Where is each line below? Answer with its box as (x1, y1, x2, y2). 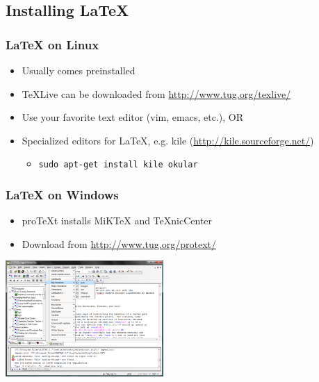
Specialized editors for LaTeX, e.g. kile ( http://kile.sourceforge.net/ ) (22, 133, 314, 147)
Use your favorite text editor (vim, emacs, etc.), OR (22, 110, 243, 124)
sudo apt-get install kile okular (38, 160, 198, 170)
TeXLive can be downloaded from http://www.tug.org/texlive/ (22, 86, 291, 101)
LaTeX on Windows (6, 185, 119, 203)
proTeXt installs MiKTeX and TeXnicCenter (22, 213, 213, 228)
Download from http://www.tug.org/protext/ (22, 236, 216, 251)
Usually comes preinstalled (22, 63, 136, 77)
